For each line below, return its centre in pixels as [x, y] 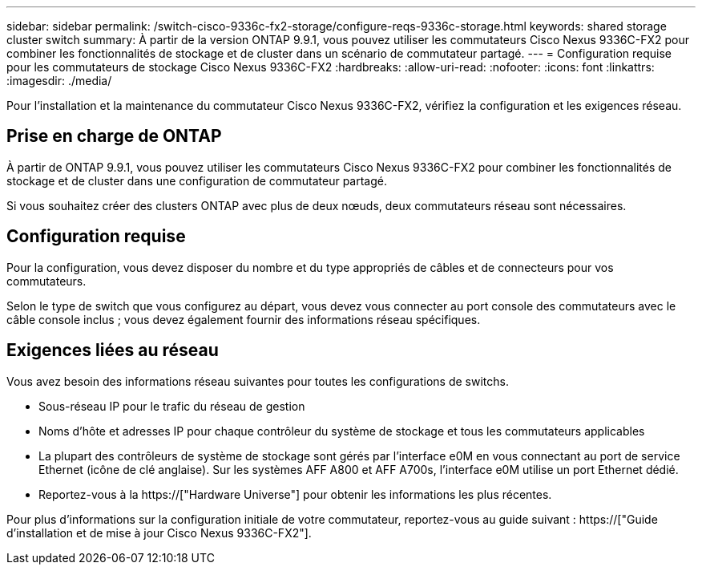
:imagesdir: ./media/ [59, 81]
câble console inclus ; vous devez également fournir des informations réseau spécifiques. [244, 319]
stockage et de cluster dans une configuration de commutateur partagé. [197, 180]
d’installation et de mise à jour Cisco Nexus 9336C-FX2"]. [159, 533]
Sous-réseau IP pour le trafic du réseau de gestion [172, 406]
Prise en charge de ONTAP [114, 136]
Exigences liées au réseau [113, 350]
